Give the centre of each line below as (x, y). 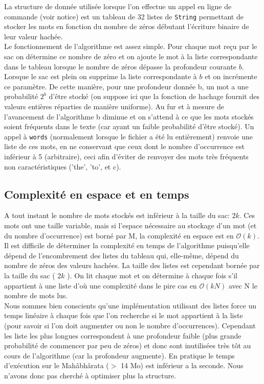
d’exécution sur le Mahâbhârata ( (57, 365)
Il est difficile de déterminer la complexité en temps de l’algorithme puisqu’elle (127, 245)
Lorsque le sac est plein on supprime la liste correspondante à (101, 76)
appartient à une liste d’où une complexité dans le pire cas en (101, 285)
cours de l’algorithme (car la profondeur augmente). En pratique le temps (119, 355)
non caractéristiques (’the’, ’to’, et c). (63, 166)
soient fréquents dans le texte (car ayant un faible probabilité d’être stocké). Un (129, 126)
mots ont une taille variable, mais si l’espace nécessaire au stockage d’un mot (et (130, 225)
